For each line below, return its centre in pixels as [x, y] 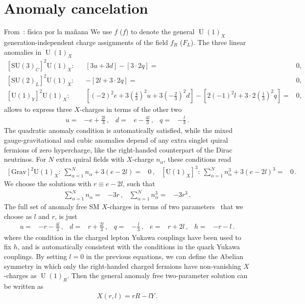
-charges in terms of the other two [130, 109]
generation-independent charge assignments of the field [86, 42]
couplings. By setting [35, 256]
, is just [66, 216]
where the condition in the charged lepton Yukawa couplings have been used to [123, 237]
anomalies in [23, 52]
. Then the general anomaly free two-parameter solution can [157, 275]
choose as [18, 216]
